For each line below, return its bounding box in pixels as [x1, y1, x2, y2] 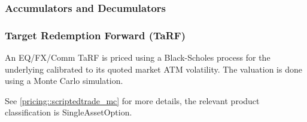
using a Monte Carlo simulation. [5, 74, 123, 87]
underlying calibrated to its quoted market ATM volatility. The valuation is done [5, 62, 302, 75]
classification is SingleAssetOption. [5, 106, 132, 118]
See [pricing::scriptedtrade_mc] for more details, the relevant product [5, 94, 260, 107]
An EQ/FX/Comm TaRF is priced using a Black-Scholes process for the [5, 51, 270, 64]
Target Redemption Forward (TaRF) [5, 27, 186, 42]
